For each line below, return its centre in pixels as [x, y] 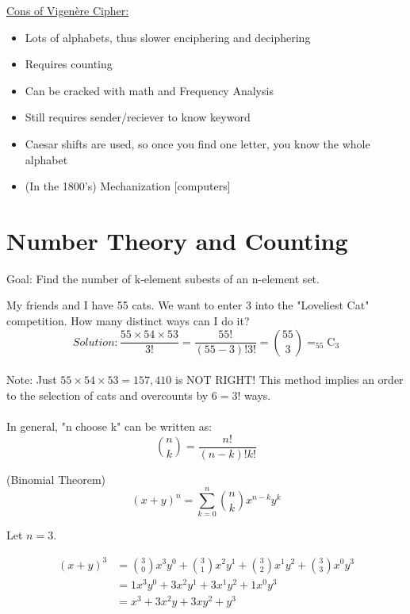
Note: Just [32, 380]
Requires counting [69, 64]
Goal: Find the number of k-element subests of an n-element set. [163, 278]
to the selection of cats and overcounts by [107, 395]
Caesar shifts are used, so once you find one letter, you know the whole [197, 143]
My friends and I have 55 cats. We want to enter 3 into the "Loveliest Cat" [188, 305]
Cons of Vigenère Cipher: [68, 10]
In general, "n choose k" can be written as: [109, 426]
